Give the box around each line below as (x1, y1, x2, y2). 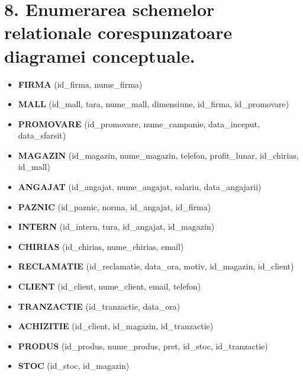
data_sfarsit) (18, 129, 66, 142)
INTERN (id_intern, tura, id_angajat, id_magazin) (18, 220, 215, 233)
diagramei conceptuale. (4, 43, 195, 68)
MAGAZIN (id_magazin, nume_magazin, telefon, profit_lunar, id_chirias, (18, 149, 299, 161)
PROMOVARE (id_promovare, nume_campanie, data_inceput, (18, 117, 260, 130)
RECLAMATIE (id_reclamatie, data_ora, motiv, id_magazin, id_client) (18, 260, 294, 272)
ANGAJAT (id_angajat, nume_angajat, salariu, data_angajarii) (18, 181, 262, 193)
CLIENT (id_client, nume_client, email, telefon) (18, 280, 201, 293)
